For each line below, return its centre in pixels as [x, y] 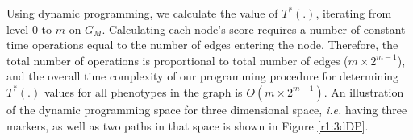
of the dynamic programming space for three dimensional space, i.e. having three [207, 109]
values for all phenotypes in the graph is [143, 91]
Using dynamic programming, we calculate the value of [142, 13]
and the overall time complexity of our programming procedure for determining [203, 76]
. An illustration [364, 91]
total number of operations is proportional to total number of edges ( [177, 60]
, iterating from [354, 13]
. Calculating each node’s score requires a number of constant [254, 29]
